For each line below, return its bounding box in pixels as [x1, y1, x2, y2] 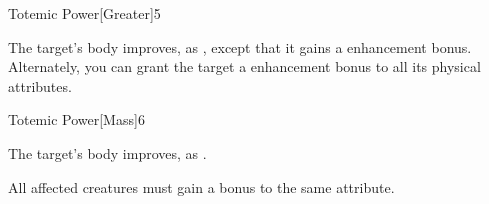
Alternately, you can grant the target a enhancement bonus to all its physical [8, 56, 481, 77]
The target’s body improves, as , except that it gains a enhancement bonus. [8, 36, 472, 57]
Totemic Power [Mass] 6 [8, 109, 145, 130]
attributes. [8, 75, 72, 96]
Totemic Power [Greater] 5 [8, 3, 161, 23]
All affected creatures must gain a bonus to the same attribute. [8, 176, 395, 197]
